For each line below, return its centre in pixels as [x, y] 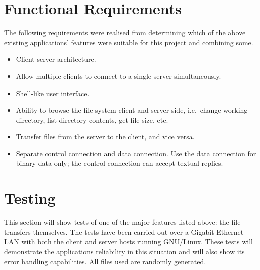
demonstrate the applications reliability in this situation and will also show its [124, 251]
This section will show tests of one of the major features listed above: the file [122, 222]
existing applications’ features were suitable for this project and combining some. [129, 42]
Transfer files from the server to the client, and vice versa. [105, 137]
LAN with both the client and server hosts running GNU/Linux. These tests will [128, 242]
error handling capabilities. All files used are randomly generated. [105, 261]
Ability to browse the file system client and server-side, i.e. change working [132, 110]
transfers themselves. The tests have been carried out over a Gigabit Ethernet [124, 232]
